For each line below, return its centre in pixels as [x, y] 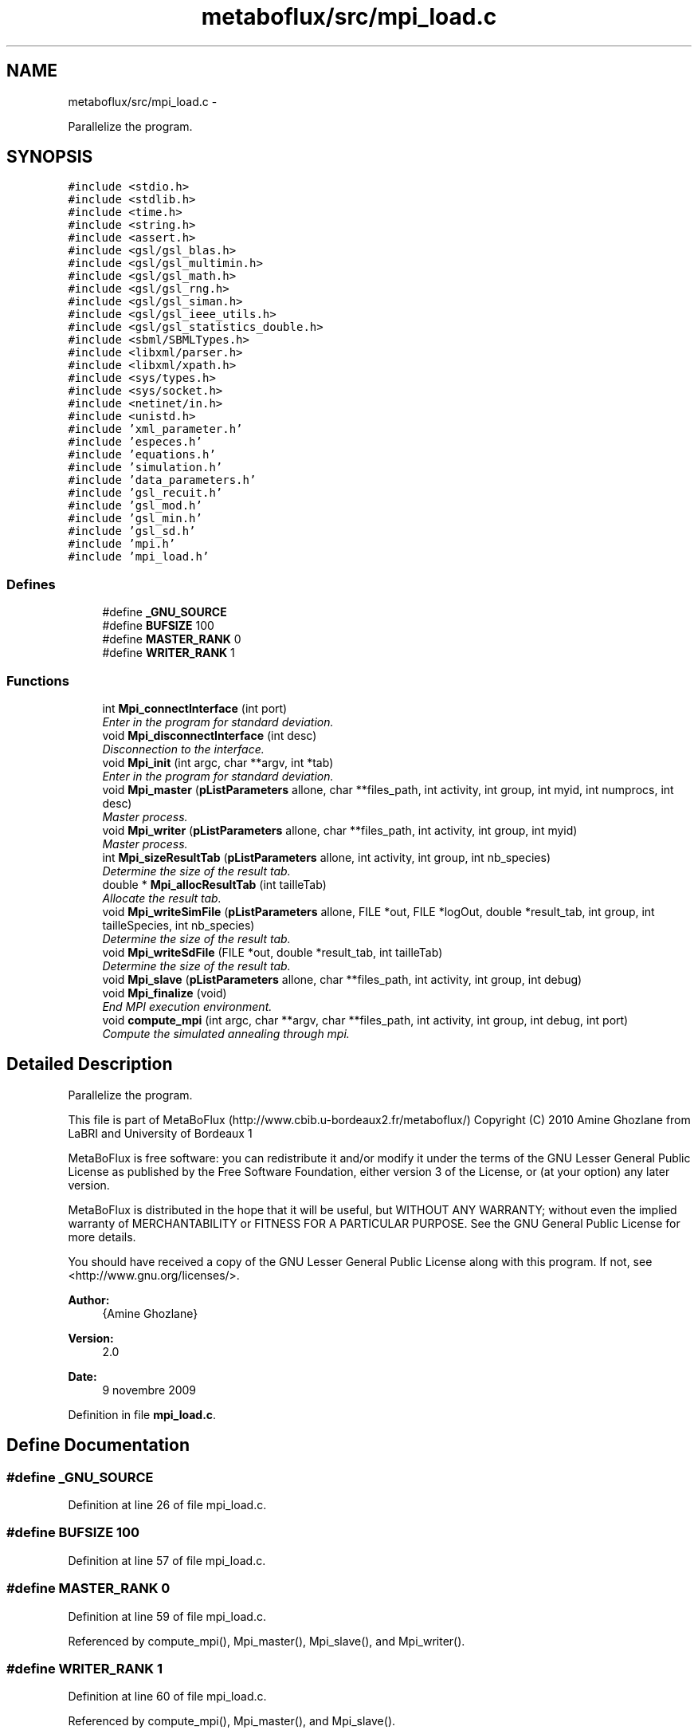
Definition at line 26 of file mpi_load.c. [167, 1505]
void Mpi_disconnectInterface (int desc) [210, 735]
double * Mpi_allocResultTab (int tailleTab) [214, 884]
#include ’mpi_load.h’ [139, 557]
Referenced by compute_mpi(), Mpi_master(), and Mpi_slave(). [232, 1721]
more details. [102, 1237]
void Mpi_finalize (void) [165, 993]
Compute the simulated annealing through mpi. [226, 1033]
